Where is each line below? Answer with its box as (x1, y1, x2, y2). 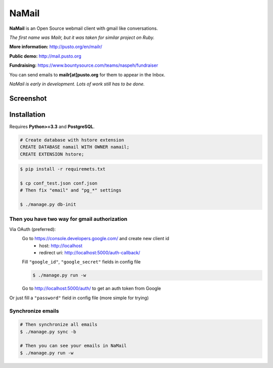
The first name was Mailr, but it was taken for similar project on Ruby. (9, 34, 155, 40)
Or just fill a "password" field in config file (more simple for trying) (9, 295, 149, 301)
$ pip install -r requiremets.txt (20, 166, 106, 172)
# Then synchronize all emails (20, 321, 98, 328)
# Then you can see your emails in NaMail (20, 343, 127, 349)
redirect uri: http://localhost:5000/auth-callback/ (39, 250, 141, 256)
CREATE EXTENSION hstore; (20, 151, 84, 157)
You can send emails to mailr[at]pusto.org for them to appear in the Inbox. (9, 71, 165, 78)
